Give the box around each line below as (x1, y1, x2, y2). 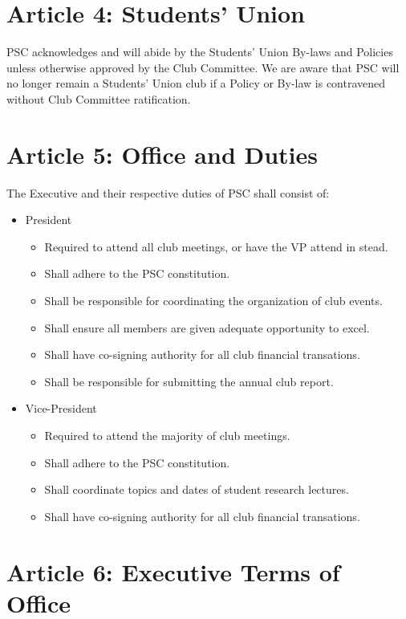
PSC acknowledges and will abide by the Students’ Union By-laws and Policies (6, 43, 393, 60)
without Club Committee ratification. (6, 90, 191, 107)
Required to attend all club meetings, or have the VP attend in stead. (44, 238, 388, 255)
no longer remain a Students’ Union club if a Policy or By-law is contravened (6, 75, 386, 92)
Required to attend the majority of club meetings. (44, 426, 290, 443)
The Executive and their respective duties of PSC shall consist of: (6, 184, 330, 201)
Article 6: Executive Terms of (6, 555, 340, 588)
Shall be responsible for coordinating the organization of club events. (44, 292, 383, 308)
